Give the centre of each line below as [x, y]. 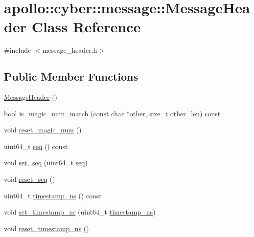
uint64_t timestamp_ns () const [53, 195]
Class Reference [86, 27]
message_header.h [70, 50]
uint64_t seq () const [36, 146]
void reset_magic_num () [43, 130]
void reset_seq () [30, 179]
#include [18, 50]
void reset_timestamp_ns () [46, 228]
